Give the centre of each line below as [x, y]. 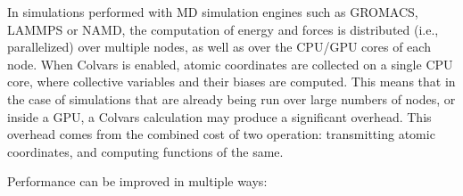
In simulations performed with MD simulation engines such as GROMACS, [213, 12]
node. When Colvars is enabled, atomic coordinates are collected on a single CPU [230, 64]
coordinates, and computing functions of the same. [145, 151]
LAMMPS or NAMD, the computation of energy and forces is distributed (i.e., [223, 29]
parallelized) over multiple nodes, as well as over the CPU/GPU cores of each [219, 47]
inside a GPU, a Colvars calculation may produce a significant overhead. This [219, 116]
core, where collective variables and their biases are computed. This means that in [231, 82]
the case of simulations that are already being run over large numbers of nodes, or [231, 98]
